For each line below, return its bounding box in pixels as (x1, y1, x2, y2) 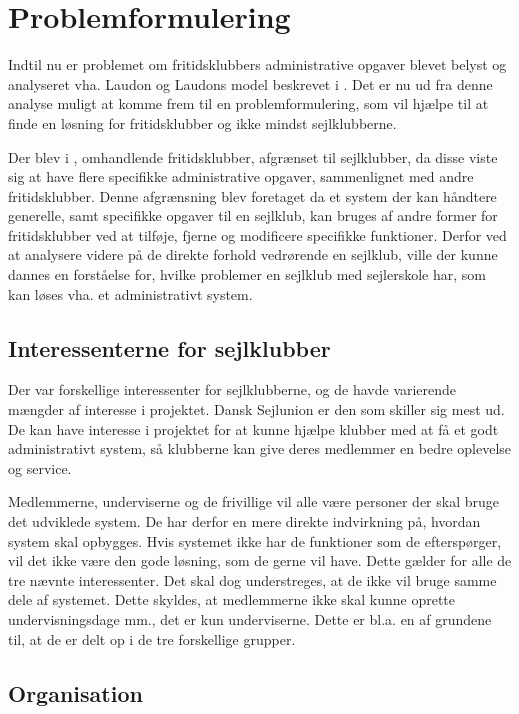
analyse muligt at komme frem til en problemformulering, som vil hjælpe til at (8, 93, 489, 114)
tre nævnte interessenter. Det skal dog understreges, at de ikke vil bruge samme (8, 569, 497, 590)
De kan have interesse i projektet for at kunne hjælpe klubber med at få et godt (8, 418, 499, 439)
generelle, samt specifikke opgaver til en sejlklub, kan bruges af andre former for (8, 205, 498, 226)
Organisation (8, 677, 143, 708)
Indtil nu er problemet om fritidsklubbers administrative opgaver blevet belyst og (8, 54, 507, 75)
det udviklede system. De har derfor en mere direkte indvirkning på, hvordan (8, 511, 481, 532)
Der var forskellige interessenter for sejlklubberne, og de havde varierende (8, 379, 457, 400)
